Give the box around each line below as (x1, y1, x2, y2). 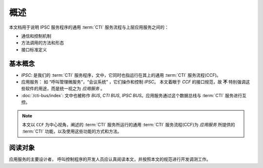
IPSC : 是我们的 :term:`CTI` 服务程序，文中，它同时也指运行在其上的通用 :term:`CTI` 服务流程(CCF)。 (21, 72, 221, 78)
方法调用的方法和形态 (21, 40, 64, 46)
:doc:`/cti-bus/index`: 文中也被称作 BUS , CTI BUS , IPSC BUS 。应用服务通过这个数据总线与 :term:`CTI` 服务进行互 (21, 92, 247, 98)
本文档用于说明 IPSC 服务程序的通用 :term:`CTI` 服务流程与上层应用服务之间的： (9, 24, 169, 30)
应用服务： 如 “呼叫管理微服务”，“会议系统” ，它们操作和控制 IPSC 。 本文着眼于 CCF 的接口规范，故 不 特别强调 (21, 79, 246, 85)
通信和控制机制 (21, 33, 51, 39)
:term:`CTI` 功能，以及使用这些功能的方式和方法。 (22, 129, 122, 134)
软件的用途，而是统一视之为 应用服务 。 (25, 85, 105, 92)
